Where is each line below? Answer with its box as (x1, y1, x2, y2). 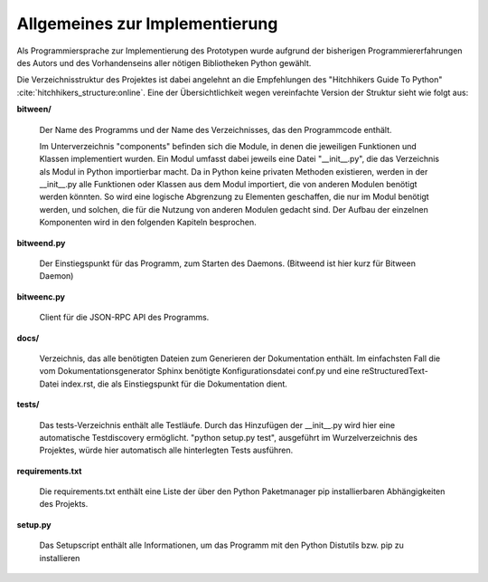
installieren (39, 552, 80, 563)
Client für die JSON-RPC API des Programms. (39, 312, 210, 323)
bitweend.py (16, 237, 66, 248)
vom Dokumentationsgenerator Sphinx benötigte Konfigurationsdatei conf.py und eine (39, 366, 361, 377)
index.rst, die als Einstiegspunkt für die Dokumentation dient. (60, 378, 288, 389)
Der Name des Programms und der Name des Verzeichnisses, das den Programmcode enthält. (39, 124, 392, 135)
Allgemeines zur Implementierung (16, 14, 278, 33)
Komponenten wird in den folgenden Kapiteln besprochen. (39, 217, 257, 228)
